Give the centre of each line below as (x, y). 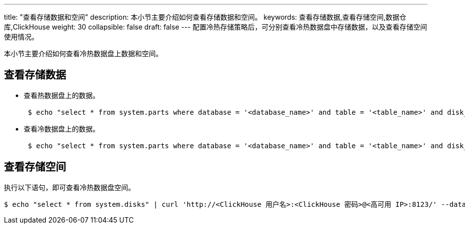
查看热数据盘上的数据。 (62, 95)
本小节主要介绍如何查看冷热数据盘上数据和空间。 (83, 53)
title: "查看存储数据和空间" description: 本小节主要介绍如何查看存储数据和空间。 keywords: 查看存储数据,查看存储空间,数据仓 (205, 17)
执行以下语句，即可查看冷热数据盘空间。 (69, 187)
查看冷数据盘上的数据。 (62, 129)
